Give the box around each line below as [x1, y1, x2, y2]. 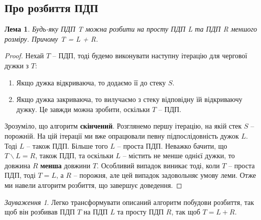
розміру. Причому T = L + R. [5, 33, 98, 44]
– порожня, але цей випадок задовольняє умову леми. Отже [73, 170, 256, 180]
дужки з [5, 60, 29, 70]
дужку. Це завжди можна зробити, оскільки [16, 103, 150, 114]
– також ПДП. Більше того [26, 140, 108, 151]
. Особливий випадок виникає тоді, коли [96, 160, 220, 170]
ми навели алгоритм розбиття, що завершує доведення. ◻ [5, 179, 182, 190]
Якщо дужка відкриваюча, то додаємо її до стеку [16, 77, 166, 87]
